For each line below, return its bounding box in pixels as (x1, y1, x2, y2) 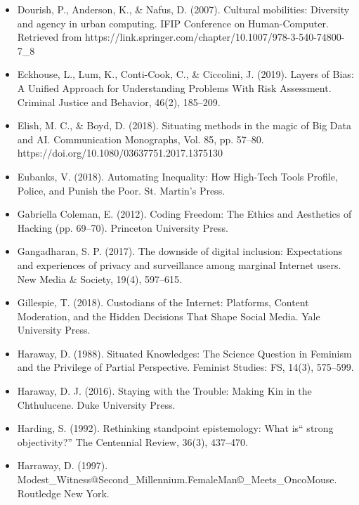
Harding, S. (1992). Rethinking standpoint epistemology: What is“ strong (17, 421, 334, 435)
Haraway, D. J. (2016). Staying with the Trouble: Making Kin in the (17, 383, 312, 398)
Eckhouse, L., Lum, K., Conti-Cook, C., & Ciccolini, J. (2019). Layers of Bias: (17, 67, 354, 81)
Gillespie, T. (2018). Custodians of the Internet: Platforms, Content (17, 295, 309, 310)
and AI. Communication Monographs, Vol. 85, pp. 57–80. (17, 131, 264, 146)
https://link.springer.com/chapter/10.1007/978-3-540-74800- (85, 29, 345, 44)
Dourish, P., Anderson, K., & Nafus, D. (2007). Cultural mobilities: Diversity (17, 2, 350, 16)
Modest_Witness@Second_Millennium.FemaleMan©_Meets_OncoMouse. (17, 472, 337, 487)
